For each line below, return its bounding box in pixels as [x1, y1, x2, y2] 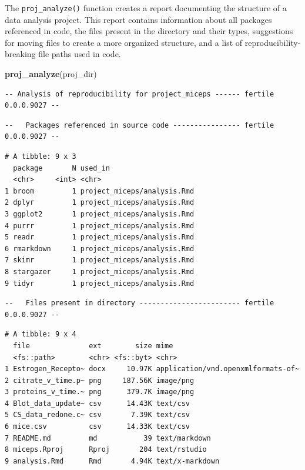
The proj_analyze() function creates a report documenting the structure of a [5, 2, 287, 14]
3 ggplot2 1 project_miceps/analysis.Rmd [5, 209, 195, 218]
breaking [5, 48, 36, 60]
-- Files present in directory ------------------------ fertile [5, 299, 274, 308]
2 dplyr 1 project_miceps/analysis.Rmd [5, 198, 195, 207]
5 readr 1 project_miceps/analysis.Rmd [5, 233, 195, 242]
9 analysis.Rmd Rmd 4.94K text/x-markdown [5, 456, 220, 465]
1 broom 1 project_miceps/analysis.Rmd [5, 186, 195, 195]
